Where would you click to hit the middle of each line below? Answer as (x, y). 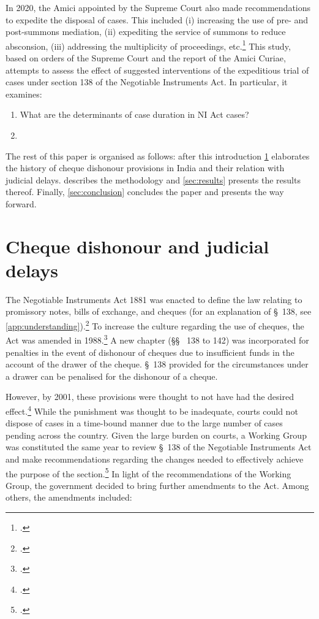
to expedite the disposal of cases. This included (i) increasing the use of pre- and (157, 19)
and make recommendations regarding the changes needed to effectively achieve (155, 459)
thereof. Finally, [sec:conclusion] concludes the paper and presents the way (145, 192)
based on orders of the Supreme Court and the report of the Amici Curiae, (146, 58)
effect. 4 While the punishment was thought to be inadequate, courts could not (152, 410)
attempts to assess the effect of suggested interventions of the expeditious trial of (157, 70)
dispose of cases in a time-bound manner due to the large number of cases (144, 423)
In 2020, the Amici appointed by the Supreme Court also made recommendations (158, 7)
